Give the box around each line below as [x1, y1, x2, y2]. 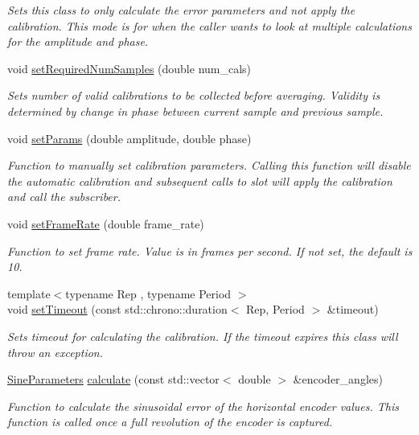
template [7, 285, 51, 302]
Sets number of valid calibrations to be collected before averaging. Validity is [7, 87, 380, 104]
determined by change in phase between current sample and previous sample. [7, 102, 384, 119]
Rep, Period [246, 301, 305, 318]
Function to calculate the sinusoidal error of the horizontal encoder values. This [7, 397, 400, 414]
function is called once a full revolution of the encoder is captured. [7, 413, 333, 430]
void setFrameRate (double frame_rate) [7, 215, 204, 232]
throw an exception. [7, 343, 104, 360]
